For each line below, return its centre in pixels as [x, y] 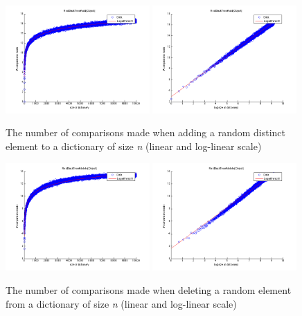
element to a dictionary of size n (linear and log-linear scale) [134, 146]
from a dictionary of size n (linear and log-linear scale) [121, 303]
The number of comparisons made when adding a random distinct [146, 132]
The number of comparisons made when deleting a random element [149, 290]
